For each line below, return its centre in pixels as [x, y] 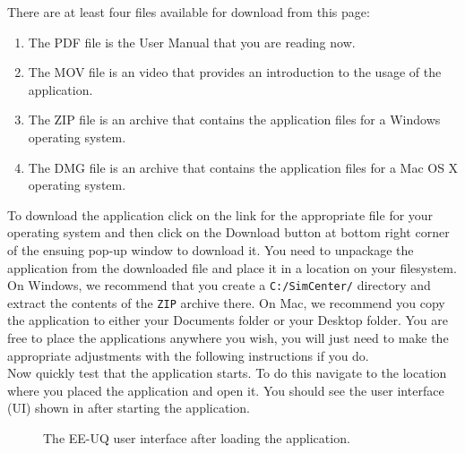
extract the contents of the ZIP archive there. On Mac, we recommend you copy [226, 302]
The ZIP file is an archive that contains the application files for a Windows [234, 120]
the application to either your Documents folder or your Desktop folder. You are [228, 320]
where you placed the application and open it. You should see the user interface [226, 390]
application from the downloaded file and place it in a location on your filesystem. [232, 267]
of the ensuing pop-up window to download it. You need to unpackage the [211, 249]
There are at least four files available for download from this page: [189, 12]
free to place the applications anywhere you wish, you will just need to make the [228, 338]
